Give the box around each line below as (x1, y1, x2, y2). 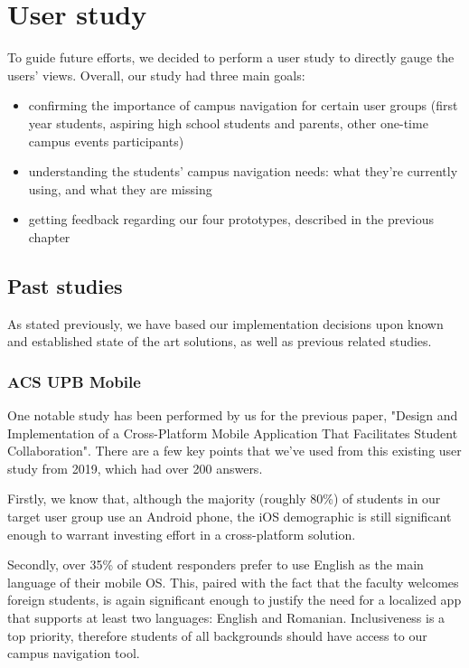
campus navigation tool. (7, 644, 140, 663)
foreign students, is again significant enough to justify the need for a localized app (7, 590, 462, 609)
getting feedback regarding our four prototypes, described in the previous (28, 210, 434, 229)
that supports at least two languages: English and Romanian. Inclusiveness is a (7, 608, 446, 627)
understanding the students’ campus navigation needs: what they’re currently (28, 162, 458, 181)
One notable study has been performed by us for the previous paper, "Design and (7, 406, 458, 425)
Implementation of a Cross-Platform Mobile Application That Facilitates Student (7, 423, 458, 442)
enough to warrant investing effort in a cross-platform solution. (7, 524, 356, 543)
